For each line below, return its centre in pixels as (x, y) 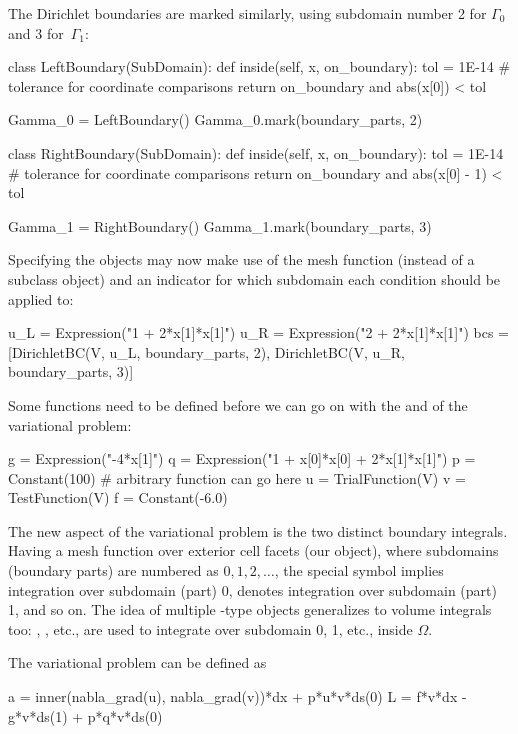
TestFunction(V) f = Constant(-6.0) (118, 497)
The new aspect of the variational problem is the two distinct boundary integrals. (258, 530)
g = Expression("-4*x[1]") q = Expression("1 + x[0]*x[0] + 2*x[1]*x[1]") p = (242, 458)
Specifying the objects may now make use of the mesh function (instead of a (241, 259)
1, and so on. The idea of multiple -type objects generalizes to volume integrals (250, 609)
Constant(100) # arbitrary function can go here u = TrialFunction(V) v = (237, 477)
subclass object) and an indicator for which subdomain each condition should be (254, 278)
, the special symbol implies (359, 570)
